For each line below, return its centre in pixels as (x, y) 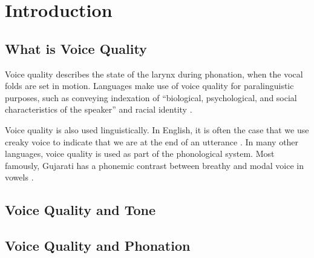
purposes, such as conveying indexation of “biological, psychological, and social (151, 97)
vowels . (19, 177)
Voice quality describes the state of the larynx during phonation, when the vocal (154, 74)
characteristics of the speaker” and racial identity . (99, 109)
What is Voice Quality (76, 48)
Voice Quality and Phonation (98, 246)
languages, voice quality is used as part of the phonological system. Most (140, 154)
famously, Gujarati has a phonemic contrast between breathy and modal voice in (154, 165)
